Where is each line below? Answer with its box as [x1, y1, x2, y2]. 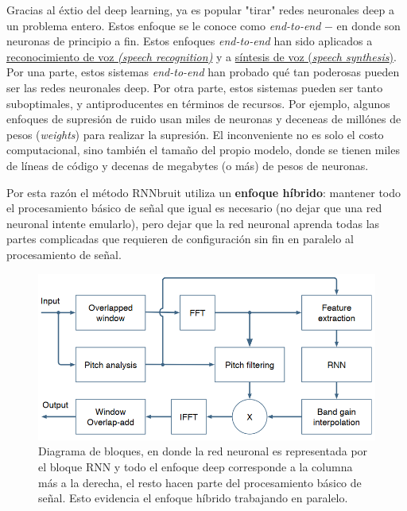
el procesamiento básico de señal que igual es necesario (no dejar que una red [6, 199, 382, 216]
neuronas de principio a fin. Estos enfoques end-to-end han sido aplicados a [6, 33, 373, 49]
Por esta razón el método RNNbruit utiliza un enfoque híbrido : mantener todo [6, 184, 401, 200]
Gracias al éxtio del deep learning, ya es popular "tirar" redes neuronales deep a [6, 2, 394, 17]
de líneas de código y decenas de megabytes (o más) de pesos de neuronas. [6, 157, 369, 173]
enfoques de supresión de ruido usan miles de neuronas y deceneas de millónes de [6, 110, 401, 127]
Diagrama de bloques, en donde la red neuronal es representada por [38, 443, 368, 459]
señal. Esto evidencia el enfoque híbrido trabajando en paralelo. [38, 490, 348, 506]
